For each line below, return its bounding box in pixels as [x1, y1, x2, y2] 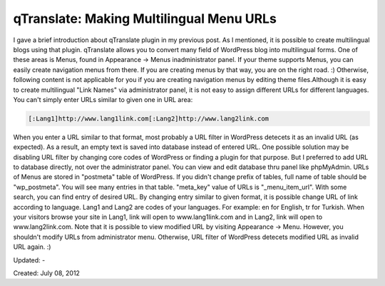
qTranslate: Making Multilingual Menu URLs [13, 11, 277, 26]
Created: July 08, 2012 [13, 268, 80, 277]
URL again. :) [13, 242, 51, 251]
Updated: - [13, 255, 46, 264]
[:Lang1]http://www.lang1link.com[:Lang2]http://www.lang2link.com [28, 114, 269, 123]
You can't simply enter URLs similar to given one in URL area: [13, 95, 193, 103]
